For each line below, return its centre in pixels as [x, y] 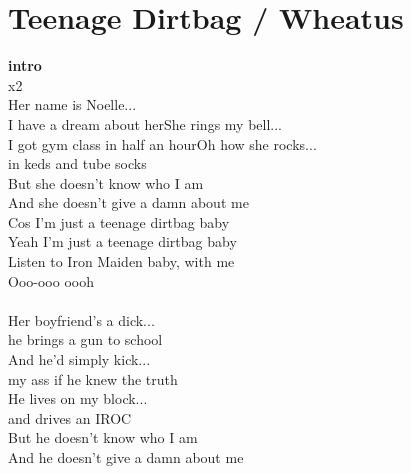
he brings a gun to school [85, 339]
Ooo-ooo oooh [51, 280]
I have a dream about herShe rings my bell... [145, 123]
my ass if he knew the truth [93, 378]
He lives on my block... [78, 398]
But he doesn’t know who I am [103, 437]
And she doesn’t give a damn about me [128, 202]
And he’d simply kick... [79, 359]
